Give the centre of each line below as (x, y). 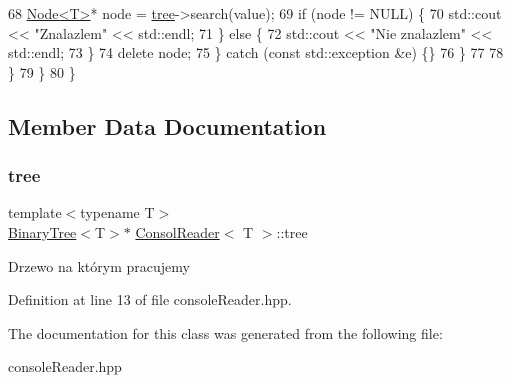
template (35, 212)
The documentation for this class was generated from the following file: (225, 332)
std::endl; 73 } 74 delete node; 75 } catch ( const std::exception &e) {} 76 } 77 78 (256, 52)
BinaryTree (42, 231)
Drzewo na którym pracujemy (99, 265)
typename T (117, 212)
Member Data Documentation (167, 125)
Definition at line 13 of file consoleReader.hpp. (150, 299)
